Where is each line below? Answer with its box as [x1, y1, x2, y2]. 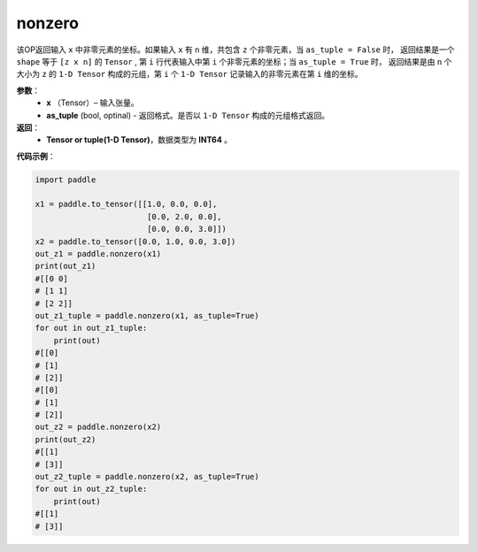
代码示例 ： [16, 150, 56, 161]
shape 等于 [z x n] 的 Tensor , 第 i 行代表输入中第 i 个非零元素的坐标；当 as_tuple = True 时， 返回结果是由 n [16, 56, 443, 66]
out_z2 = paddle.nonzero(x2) [35, 422, 162, 433]
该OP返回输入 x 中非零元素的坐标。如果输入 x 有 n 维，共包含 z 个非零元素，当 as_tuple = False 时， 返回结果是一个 [16, 44, 455, 55]
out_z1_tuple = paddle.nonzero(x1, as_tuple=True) [35, 310, 260, 320]
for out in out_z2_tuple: [35, 484, 148, 494]
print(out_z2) [35, 434, 96, 444]
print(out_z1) [35, 261, 96, 272]
